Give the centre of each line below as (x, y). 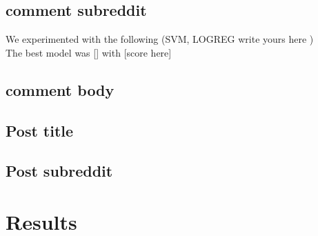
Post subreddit (59, 171)
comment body (60, 89)
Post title (40, 130)
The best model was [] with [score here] (89, 52)
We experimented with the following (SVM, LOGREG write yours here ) (160, 39)
